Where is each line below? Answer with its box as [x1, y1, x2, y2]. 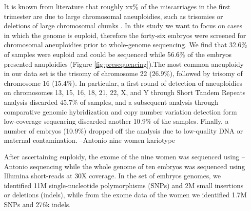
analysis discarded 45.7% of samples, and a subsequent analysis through [4, 96, 218, 107]
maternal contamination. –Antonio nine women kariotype [4, 135, 175, 145]
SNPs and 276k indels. [4, 199, 71, 209]
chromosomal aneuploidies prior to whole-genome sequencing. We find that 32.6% [4, 39, 247, 50]
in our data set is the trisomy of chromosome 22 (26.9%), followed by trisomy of [4, 68, 243, 78]
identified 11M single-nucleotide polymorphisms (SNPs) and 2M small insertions [4, 180, 244, 190]
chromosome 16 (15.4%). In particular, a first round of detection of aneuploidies [4, 77, 242, 88]
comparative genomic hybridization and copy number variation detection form [4, 106, 237, 116]
